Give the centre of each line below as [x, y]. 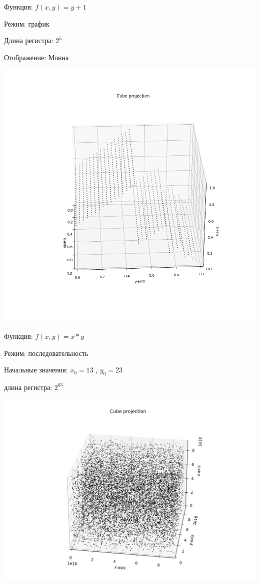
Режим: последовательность [46, 353]
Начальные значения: [36, 370]
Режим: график [27, 23]
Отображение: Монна [36, 57]
